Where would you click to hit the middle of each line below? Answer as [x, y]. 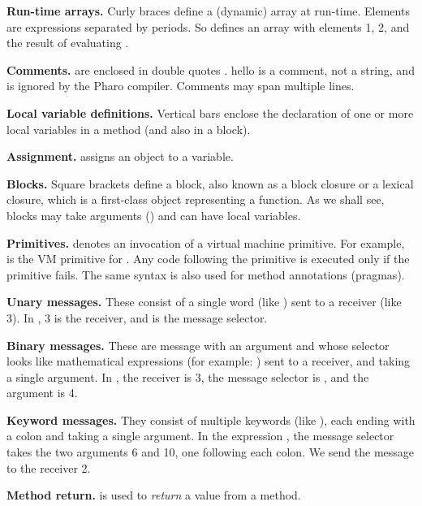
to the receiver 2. [49, 467]
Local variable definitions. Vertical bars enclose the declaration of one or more [210, 112]
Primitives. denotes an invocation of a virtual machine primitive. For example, [206, 242]
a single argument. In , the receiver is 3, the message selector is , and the [188, 376]
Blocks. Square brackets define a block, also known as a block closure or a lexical [210, 183]
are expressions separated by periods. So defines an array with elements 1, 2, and [208, 26]
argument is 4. [42, 393]
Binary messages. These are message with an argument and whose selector [198, 345]
